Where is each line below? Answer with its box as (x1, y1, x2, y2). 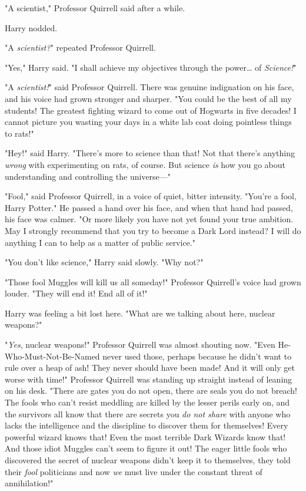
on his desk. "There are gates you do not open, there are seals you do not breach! (5, 384, 297, 397)
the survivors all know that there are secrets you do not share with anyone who (5, 407, 291, 420)
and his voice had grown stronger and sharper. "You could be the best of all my (5, 92, 292, 104)
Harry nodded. (5, 21, 58, 34)
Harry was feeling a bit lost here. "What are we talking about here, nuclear (5, 307, 275, 319)
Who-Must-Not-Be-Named (5, 350, 100, 362)
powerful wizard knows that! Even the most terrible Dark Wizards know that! (5, 430, 286, 443)
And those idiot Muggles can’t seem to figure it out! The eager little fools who (5, 442, 287, 454)
